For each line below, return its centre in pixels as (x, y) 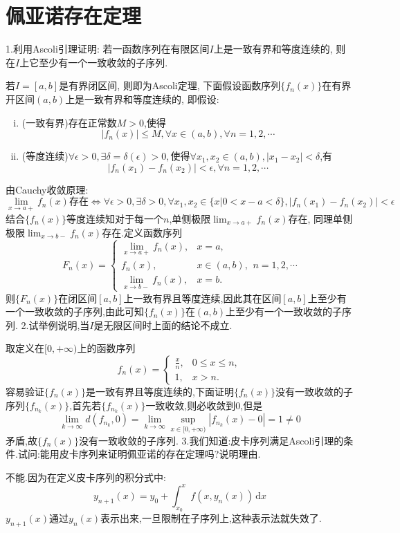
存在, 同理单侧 (320, 218)
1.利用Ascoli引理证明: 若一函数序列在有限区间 (108, 49)
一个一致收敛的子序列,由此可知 (75, 311)
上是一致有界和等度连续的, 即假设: (142, 99)
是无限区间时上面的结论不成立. (163, 325)
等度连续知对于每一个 (115, 218)
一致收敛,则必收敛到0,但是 (204, 405)
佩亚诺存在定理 (74, 16)
